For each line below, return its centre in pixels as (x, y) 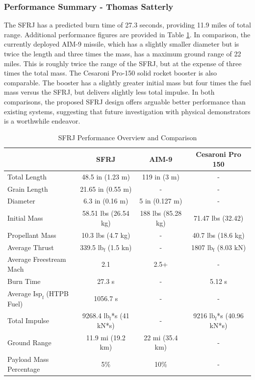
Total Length (27, 176)
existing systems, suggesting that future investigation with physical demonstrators (127, 111)
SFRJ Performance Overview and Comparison (127, 137)
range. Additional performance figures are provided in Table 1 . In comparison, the (127, 34)
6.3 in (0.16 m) (106, 201)
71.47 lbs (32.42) (218, 218)
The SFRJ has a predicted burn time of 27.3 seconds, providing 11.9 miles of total (127, 25)
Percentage (24, 368)
